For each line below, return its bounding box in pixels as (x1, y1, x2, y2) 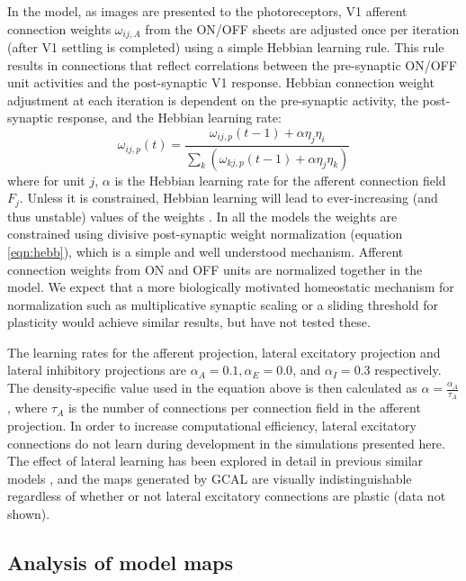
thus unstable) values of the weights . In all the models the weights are (7, 206, 398, 225)
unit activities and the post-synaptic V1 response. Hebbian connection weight (7, 73, 435, 92)
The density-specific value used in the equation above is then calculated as (7, 378, 417, 397)
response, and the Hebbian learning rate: (57, 108, 282, 127)
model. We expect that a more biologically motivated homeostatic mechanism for (7, 277, 454, 296)
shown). (7, 504, 50, 522)
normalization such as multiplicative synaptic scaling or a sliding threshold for (7, 295, 438, 313)
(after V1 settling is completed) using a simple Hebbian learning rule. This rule (7, 38, 444, 57)
